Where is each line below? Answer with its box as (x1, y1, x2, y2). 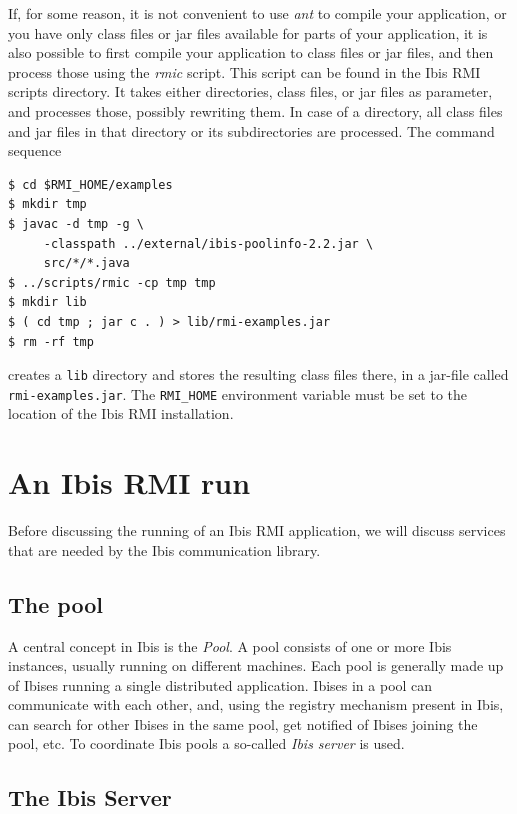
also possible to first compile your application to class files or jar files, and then (8, 42, 494, 63)
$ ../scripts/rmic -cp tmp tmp (8, 275, 216, 290)
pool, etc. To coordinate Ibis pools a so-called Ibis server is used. (8, 733, 405, 754)
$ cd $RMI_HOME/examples (8, 177, 173, 192)
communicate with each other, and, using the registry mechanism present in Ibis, (8, 694, 504, 715)
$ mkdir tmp (8, 197, 87, 212)
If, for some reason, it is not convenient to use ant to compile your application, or (8, 3, 507, 23)
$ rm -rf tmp (8, 334, 94, 349)
